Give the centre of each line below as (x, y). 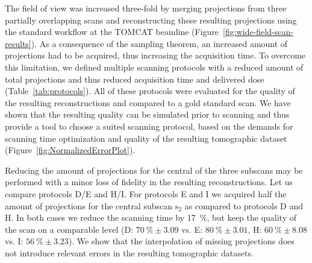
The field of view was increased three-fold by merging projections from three (146, 8)
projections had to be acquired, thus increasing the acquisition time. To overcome (155, 55)
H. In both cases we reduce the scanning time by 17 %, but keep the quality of (151, 217)
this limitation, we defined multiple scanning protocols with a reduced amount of (154, 67)
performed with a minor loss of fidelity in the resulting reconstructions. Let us (149, 182)
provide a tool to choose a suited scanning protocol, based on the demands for (149, 126)
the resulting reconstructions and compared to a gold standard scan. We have (148, 102)
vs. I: (14, 241)
